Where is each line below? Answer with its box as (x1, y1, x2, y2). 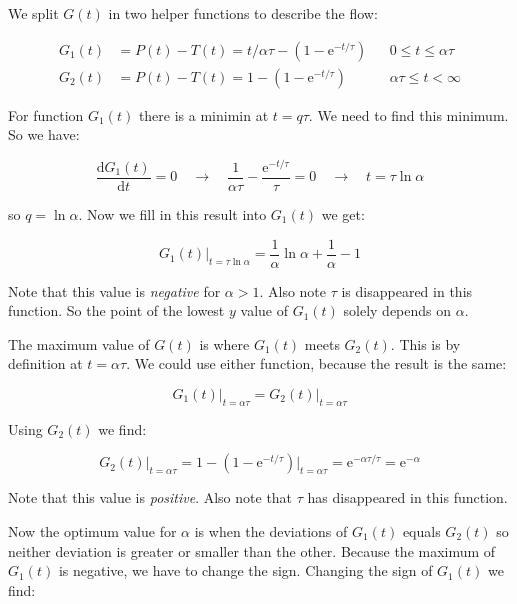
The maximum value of (8, 333, 150, 354)
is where (199, 333, 250, 354)
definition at (8, 353, 83, 374)
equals (402, 521, 441, 541)
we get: (321, 203, 365, 224)
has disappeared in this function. (307, 487, 508, 508)
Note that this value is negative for (8, 280, 221, 301)
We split (8, 3, 59, 23)
